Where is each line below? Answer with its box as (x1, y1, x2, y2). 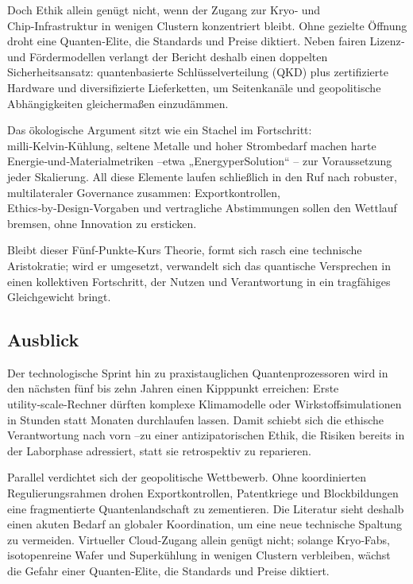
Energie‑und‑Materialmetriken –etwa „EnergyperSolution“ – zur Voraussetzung (7, 153, 392, 169)
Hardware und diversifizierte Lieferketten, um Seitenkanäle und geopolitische (7, 79, 381, 95)
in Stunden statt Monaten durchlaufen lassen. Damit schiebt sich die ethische (7, 411, 384, 427)
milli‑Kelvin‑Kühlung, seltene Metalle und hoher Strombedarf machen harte (7, 137, 376, 153)
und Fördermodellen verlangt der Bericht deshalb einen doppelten (7, 48, 328, 64)
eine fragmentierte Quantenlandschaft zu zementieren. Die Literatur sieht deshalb (7, 500, 404, 516)
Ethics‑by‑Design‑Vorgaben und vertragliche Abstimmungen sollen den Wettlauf (7, 199, 397, 216)
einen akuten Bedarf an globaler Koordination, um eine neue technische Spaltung (7, 516, 403, 532)
